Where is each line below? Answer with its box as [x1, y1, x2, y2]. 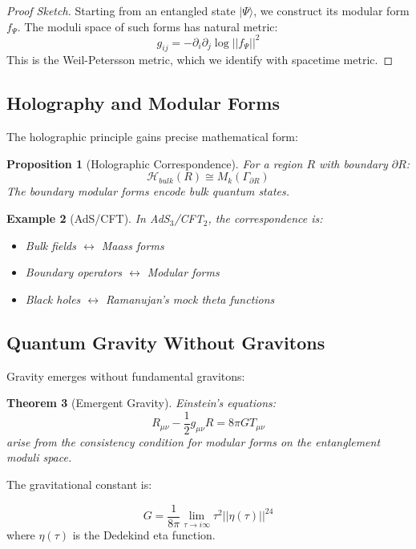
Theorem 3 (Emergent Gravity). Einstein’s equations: [6, 394, 277, 411]
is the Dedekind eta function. [72, 527, 216, 543]
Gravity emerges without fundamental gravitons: [6, 367, 245, 384]
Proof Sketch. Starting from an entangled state [6, 2, 236, 18]
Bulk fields [25, 236, 76, 253]
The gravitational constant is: [6, 476, 152, 493]
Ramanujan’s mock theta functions [106, 290, 275, 307]
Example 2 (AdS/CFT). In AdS [6, 210, 170, 227]
